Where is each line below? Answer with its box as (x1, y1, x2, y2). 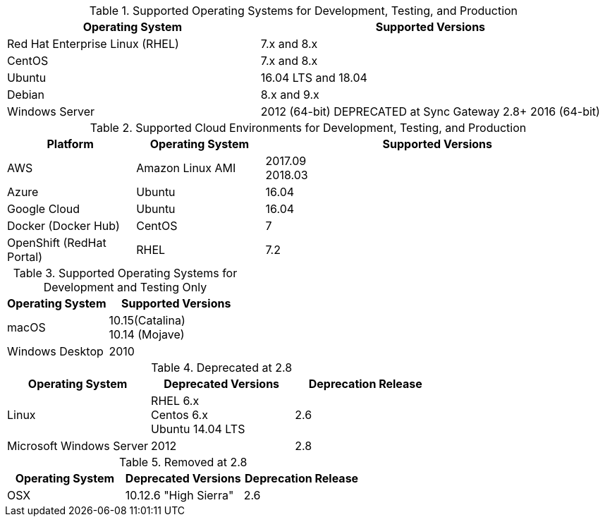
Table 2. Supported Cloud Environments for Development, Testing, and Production (90, 121, 527, 135)
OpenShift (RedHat (7, 236, 106, 250)
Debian (7, 87, 44, 102)
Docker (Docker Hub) (7, 219, 120, 233)
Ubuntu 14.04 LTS (151, 422, 245, 436)
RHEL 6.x (151, 394, 200, 408)
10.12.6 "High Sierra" (125, 488, 234, 502)
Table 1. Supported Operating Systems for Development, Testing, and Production (89, 4, 518, 18)
